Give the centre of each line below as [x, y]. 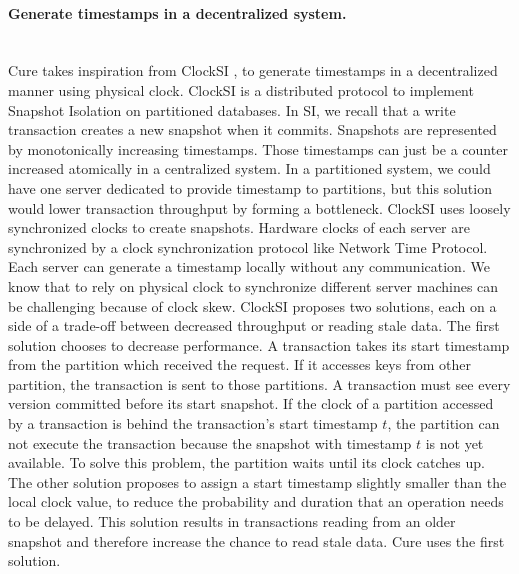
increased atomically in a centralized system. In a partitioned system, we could [249, 168]
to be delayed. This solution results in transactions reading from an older [232, 521]
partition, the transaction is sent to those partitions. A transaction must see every [259, 383]
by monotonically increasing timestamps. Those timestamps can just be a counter [258, 148]
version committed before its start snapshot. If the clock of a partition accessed [251, 403]
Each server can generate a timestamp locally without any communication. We [249, 266]
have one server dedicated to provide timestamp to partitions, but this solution [250, 187]
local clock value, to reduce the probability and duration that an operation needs [256, 501]
